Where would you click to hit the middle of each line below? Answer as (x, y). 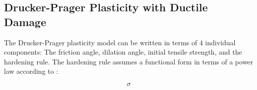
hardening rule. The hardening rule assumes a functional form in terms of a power (129, 61)
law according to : (31, 71)
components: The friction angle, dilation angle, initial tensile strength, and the (123, 52)
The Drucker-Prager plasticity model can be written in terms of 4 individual (120, 42)
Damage (25, 21)
